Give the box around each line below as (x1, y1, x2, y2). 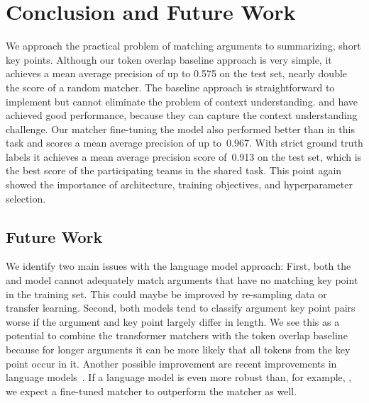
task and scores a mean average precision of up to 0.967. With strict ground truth (6, 135, 363, 150)
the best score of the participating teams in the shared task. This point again (6, 163, 342, 178)
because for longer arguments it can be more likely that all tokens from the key (6, 342, 351, 357)
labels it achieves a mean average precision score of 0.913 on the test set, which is (6, 149, 362, 164)
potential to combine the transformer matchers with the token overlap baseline (6, 328, 348, 343)
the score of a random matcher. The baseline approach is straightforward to (6, 79, 335, 94)
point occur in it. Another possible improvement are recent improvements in (6, 356, 337, 370)
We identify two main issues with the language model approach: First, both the (6, 259, 351, 273)
